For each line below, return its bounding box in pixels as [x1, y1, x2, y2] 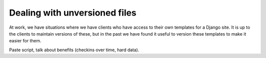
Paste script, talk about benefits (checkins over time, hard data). [9, 47, 139, 53]
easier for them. [9, 38, 42, 44]
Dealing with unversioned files [9, 7, 136, 18]
